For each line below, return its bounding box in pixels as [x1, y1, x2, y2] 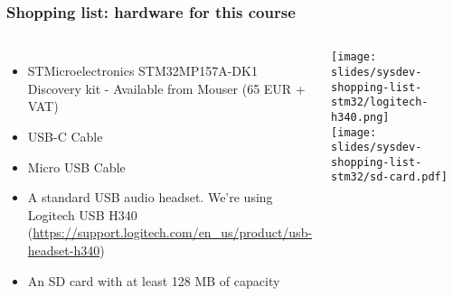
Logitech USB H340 [27, 205, 137, 224]
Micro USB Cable [27, 157, 126, 176]
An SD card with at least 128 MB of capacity [27, 271, 280, 290]
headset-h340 [27, 240, 100, 259]
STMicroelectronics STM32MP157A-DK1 [27, 61, 258, 80]
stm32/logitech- [331, 96, 429, 109]
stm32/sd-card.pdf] [331, 171, 448, 184]
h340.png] [331, 110, 390, 124]
